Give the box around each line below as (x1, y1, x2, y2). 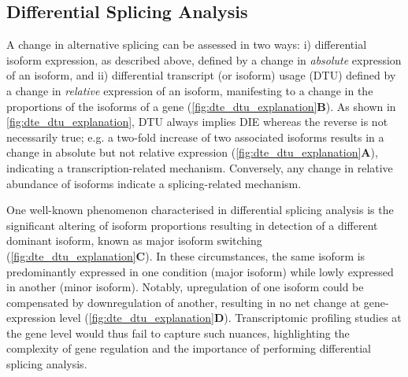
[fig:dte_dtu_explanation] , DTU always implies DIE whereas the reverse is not (6, 113, 388, 130)
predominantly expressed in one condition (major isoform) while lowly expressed (6, 263, 394, 279)
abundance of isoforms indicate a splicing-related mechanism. (6, 175, 302, 191)
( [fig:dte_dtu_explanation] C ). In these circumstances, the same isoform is (6, 247, 365, 264)
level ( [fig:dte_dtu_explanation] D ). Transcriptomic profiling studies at (59, 309, 402, 326)
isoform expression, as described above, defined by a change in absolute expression (6, 51, 402, 68)
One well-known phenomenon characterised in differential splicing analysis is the (6, 201, 394, 218)
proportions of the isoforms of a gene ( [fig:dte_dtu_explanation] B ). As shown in (6, 98, 396, 114)
